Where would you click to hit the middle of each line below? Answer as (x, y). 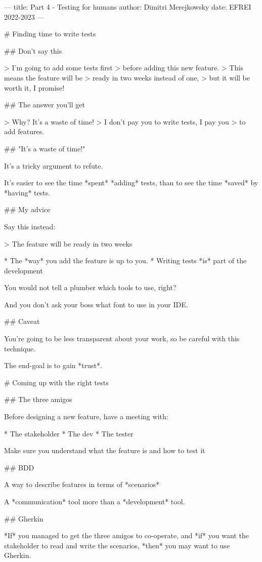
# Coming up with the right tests (56, 382)
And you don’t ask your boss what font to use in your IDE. (96, 304)
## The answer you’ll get (45, 105)
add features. (24, 131)
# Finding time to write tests (50, 34)
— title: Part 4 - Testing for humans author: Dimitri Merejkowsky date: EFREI (128, 7)
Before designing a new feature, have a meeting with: (86, 416)
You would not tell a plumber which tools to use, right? (90, 287)
